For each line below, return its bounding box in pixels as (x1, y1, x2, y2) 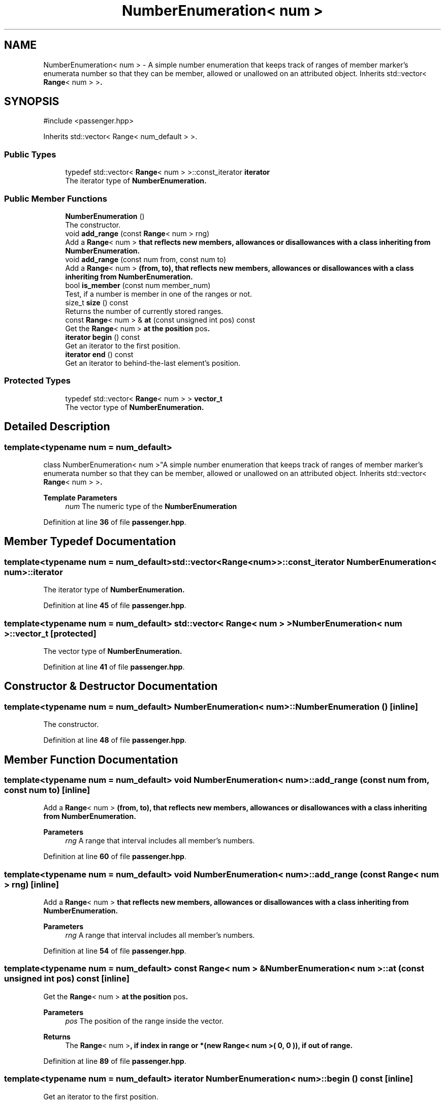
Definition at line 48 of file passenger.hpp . (43, 736, 187, 745)
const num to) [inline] (4, 784, 90, 795)
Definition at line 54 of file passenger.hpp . (43, 946, 186, 956)
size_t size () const (65, 298, 129, 307)
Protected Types (4, 375, 71, 386)
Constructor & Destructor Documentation (4, 680, 218, 693)
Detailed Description (4, 420, 110, 433)
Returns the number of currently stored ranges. (65, 306, 224, 315)
